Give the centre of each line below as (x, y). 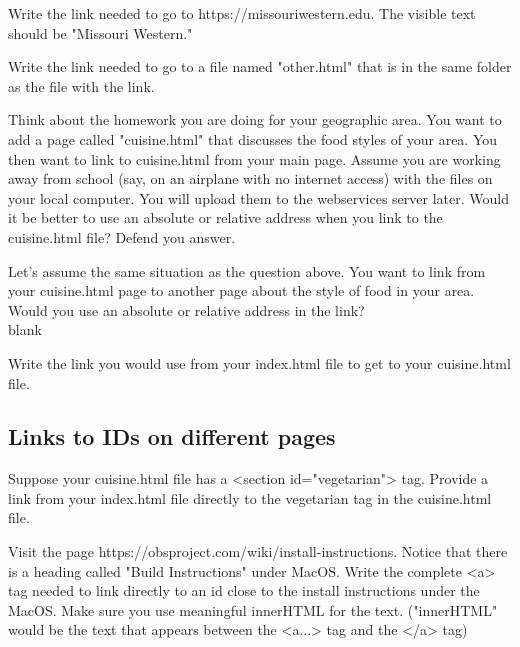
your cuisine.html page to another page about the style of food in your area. (241, 290)
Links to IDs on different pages (172, 436)
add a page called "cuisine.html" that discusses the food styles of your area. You (253, 138)
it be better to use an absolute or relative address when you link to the (225, 217)
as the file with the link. (81, 85)
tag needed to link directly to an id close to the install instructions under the (244, 590)
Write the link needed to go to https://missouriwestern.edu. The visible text (242, 13)
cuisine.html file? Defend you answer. (122, 236)
